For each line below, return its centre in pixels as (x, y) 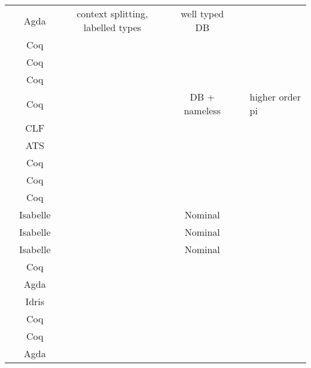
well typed (202, 13)
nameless (202, 110)
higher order (275, 97)
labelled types (112, 27)
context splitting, (112, 13)
